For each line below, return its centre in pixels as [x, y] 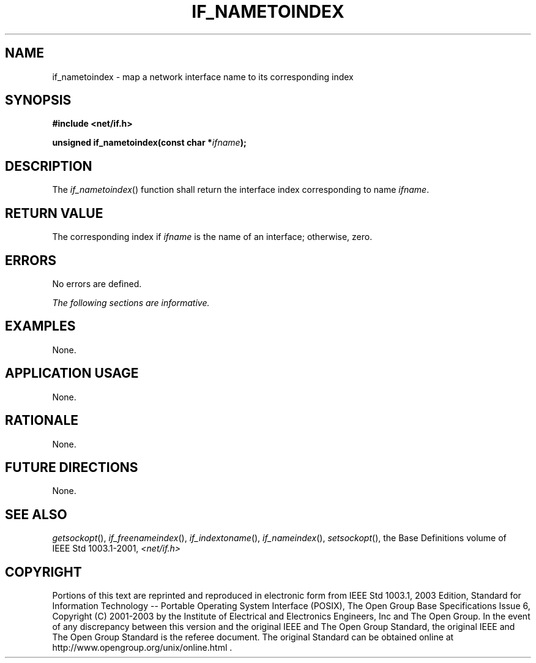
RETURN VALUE [54, 213]
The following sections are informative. [131, 302]
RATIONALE [42, 421]
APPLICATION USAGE [72, 373]
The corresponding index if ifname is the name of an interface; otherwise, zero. [212, 237]
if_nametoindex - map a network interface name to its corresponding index [203, 77]
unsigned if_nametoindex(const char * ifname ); [149, 143]
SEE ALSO [36, 514]
